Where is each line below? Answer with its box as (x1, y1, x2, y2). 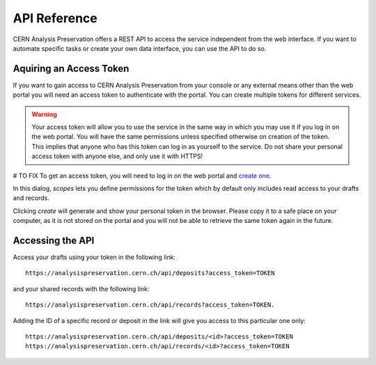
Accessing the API (13, 234, 95, 247)
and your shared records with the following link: (13, 284, 150, 293)
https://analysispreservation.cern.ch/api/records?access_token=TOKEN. (25, 301, 275, 309)
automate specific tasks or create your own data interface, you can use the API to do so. (13, 44, 267, 52)
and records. (13, 194, 50, 202)
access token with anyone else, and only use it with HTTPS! (31, 152, 203, 160)
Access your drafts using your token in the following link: (13, 253, 176, 261)
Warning (31, 110, 57, 118)
